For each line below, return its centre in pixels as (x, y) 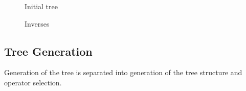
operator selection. (33, 82)
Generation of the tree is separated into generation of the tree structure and (123, 72)
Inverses (37, 23)
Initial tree (41, 6)
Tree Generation (48, 51)
